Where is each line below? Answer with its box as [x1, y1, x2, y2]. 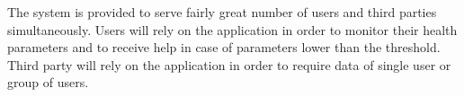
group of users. [7, 73, 89, 92]
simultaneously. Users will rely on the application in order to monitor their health [7, 20, 458, 39]
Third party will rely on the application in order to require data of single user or [7, 55, 451, 74]
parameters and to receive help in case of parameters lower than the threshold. [7, 38, 441, 57]
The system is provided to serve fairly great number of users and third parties [7, 3, 437, 21]
